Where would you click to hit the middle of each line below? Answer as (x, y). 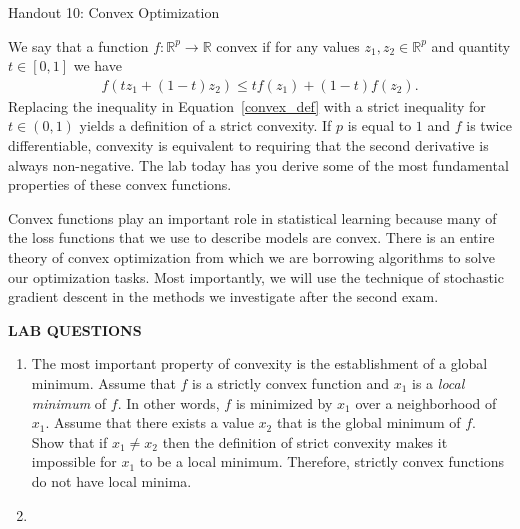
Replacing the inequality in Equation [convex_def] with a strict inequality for (247, 105)
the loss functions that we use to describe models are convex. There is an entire (251, 237)
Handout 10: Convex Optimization (114, 12)
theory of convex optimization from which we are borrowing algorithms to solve (251, 256)
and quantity (471, 45)
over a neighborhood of (426, 402)
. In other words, (168, 402)
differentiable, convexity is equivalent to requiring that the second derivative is (248, 145)
